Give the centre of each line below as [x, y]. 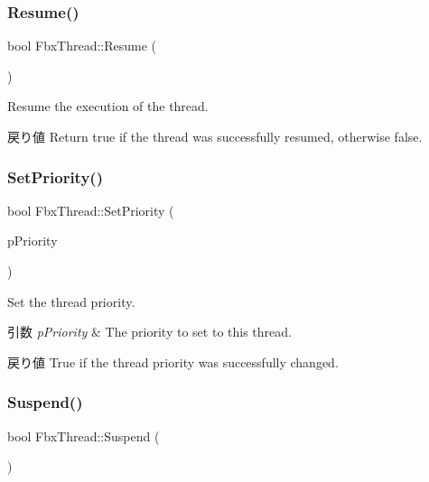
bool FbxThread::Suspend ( [84, 436]
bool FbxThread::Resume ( [82, 46]
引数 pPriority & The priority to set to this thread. [149, 332]
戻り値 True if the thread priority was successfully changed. [173, 361]
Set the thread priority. [71, 301]
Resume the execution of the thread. [108, 106]
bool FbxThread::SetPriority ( [91, 210]
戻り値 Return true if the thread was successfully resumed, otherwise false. [215, 136]
